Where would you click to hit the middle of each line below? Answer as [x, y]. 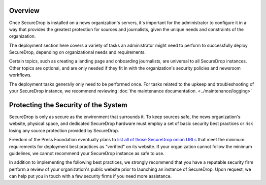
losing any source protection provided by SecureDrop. [64, 130]
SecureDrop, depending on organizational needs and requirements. [78, 52]
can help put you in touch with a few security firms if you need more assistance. [90, 176]
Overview [24, 11]
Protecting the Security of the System [68, 105]
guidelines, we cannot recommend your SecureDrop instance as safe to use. [87, 153]
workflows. [20, 75]
